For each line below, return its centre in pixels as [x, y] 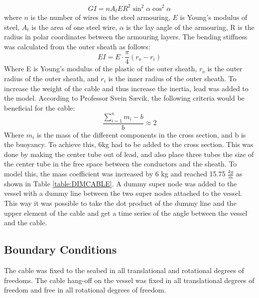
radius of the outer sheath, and [51, 78]
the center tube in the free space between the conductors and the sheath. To [121, 164]
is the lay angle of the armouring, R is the [190, 27]
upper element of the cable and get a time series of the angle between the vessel [126, 213]
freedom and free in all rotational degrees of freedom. [85, 290]
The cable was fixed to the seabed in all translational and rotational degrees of [124, 270]
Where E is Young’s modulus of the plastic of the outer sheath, [101, 69]
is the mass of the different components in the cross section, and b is [141, 134]
